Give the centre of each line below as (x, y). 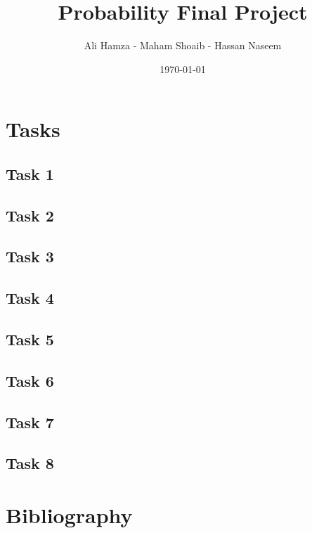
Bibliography (69, 514)
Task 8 (30, 463)
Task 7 (30, 422)
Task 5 (30, 339)
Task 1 (30, 173)
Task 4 (30, 298)
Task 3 (30, 256)
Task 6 (30, 380)
